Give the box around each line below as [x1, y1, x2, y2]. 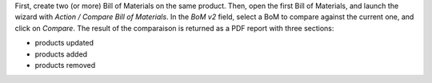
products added [34, 49, 88, 59]
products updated [34, 38, 94, 48]
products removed [34, 60, 96, 69]
